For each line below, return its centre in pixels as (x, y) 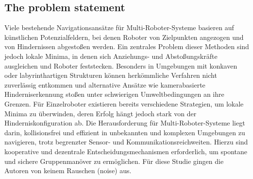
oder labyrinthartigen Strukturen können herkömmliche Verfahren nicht (111, 75)
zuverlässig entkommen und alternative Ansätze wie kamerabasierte (105, 84)
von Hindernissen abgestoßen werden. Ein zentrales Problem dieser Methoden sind (127, 46)
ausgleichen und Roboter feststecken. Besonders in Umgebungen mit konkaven (121, 65)
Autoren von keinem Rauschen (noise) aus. (68, 170)
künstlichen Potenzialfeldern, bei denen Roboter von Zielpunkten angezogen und (124, 37)
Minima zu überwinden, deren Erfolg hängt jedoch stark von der (101, 113)
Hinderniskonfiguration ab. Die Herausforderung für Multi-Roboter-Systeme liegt (125, 123)
